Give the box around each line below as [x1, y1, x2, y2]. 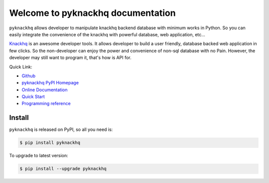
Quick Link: [9, 63, 32, 69]
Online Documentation [21, 87, 68, 93]
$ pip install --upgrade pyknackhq [19, 166, 107, 172]
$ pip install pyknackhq [19, 140, 81, 146]
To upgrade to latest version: [9, 153, 68, 159]
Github [21, 72, 36, 79]
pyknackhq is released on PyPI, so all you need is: [9, 126, 113, 132]
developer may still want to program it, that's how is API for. [9, 55, 132, 61]
